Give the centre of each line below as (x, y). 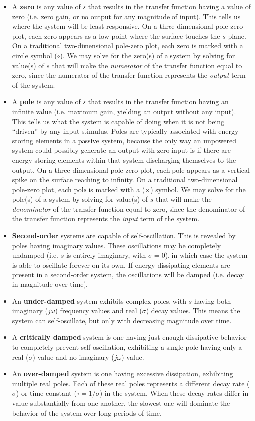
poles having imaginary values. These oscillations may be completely (117, 245)
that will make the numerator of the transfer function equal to (147, 65)
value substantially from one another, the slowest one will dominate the (121, 402)
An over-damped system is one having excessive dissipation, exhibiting (123, 373)
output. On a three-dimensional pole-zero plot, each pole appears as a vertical (131, 170)
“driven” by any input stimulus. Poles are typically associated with (114, 131)
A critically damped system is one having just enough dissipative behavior (129, 337)
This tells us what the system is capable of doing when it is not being (118, 121)
